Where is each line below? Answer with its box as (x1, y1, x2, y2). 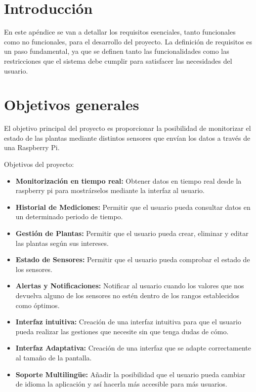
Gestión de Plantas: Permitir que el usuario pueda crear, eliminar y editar (15, 228, 249, 238)
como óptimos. (15, 300, 60, 310)
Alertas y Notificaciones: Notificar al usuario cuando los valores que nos (15, 280, 244, 291)
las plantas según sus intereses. (15, 237, 109, 248)
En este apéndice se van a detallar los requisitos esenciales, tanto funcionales (4, 27, 236, 37)
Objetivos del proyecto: (4, 159, 74, 169)
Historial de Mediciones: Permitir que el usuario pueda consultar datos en (15, 201, 251, 212)
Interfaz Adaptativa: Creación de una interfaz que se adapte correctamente (15, 343, 251, 353)
